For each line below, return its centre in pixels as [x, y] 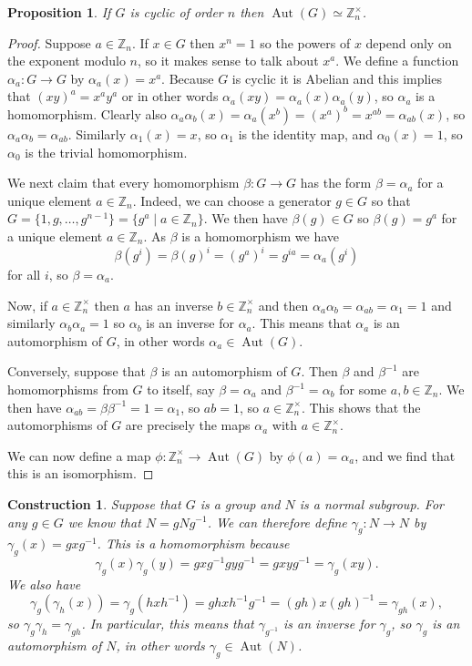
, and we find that [405, 455]
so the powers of [305, 42]
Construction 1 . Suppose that [94, 503]
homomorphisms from [68, 389]
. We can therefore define [277, 522]
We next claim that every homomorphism [123, 183]
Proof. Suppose [49, 42]
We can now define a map [79, 455]
